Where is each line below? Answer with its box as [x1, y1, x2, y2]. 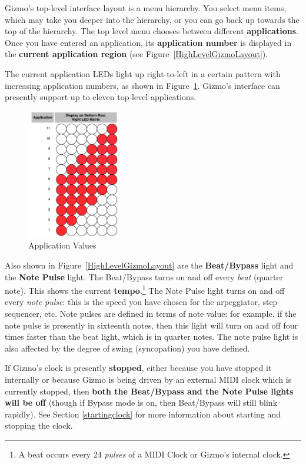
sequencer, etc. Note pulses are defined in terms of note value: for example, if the [5, 307, 297, 319]
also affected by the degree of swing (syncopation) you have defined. [5, 342, 250, 354]
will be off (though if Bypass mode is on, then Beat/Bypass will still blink [5, 396, 278, 409]
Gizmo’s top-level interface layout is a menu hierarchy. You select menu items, [5, 2, 287, 14]
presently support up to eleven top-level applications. [5, 91, 197, 103]
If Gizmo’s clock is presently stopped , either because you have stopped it [5, 362, 272, 374]
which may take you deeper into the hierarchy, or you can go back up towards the [5, 13, 300, 25]
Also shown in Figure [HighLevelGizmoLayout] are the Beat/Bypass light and [5, 258, 294, 271]
